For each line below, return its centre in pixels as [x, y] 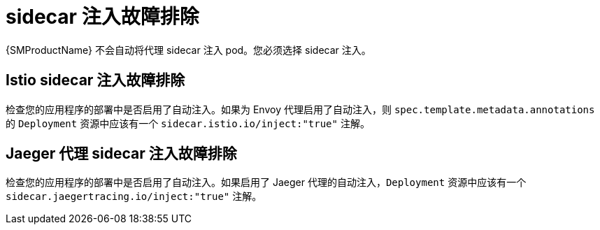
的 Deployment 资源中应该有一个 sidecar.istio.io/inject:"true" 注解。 [188, 123]
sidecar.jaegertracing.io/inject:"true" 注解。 [134, 196]
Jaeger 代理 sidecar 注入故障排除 [121, 154]
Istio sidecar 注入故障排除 [95, 80]
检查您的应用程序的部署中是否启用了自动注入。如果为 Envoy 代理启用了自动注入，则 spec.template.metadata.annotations [300, 109]
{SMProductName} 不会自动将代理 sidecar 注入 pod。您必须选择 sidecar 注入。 [188, 50]
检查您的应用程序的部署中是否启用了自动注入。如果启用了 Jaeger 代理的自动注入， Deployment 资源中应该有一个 [266, 182]
